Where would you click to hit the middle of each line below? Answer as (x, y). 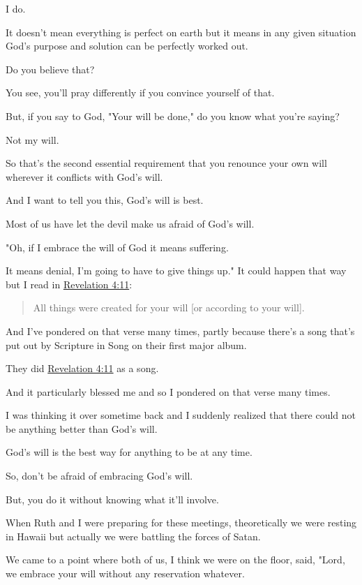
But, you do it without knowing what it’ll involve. (112, 499)
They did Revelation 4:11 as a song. (82, 368)
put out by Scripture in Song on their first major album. (126, 345)
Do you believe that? (50, 69)
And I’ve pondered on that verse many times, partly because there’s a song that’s (180, 331)
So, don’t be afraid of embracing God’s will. (99, 476)
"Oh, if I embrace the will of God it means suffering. (117, 247)
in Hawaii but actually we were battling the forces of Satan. (133, 536)
